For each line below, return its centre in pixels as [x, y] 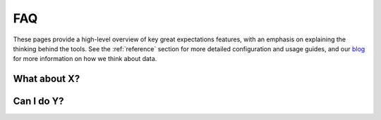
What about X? [47, 79]
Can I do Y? [38, 101]
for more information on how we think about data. [85, 59]
